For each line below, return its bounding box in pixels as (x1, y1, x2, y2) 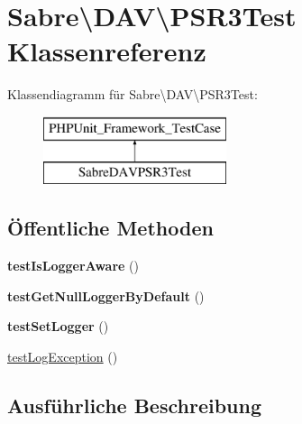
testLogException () (7, 347, 118, 366)
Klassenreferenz (7, 32, 206, 69)
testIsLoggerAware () (7, 256, 139, 275)
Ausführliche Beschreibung (7, 392, 261, 419)
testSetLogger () (7, 317, 109, 336)
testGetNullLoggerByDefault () (7, 286, 205, 305)
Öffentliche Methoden (7, 214, 214, 242)
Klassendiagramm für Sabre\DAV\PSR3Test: (7, 85, 258, 104)
